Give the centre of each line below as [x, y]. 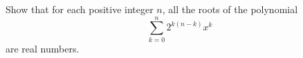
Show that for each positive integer [80, 9]
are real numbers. [43, 48]
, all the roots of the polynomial [230, 9]
